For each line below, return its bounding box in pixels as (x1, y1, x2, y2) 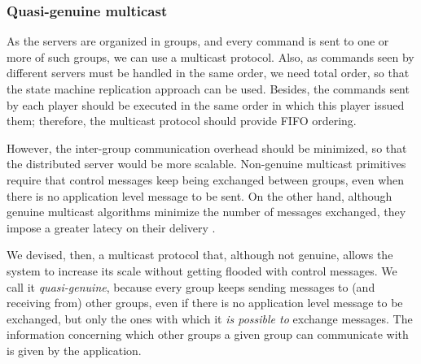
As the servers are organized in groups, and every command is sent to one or (7, 32, 389, 50)
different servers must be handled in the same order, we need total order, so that (7, 64, 410, 81)
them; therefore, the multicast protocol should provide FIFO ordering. (7, 112, 357, 129)
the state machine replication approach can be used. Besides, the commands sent (7, 80, 410, 97)
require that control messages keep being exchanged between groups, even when (7, 171, 405, 188)
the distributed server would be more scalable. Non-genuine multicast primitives (7, 155, 406, 172)
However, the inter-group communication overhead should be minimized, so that (7, 139, 407, 156)
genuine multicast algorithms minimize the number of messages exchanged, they (7, 203, 406, 220)
